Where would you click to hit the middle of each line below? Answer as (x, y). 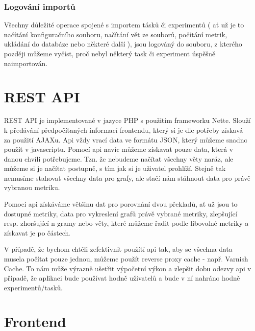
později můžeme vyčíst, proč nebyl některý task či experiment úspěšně (110, 53)
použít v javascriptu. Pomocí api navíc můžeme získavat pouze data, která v (119, 149)
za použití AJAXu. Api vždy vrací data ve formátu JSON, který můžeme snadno (126, 139)
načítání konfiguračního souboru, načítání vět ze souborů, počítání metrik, (115, 34)
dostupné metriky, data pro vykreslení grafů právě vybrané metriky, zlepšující (121, 213)
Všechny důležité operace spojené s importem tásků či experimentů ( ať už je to (124, 25)
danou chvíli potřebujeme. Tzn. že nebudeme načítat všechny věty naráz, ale (119, 158)
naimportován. (26, 63)
